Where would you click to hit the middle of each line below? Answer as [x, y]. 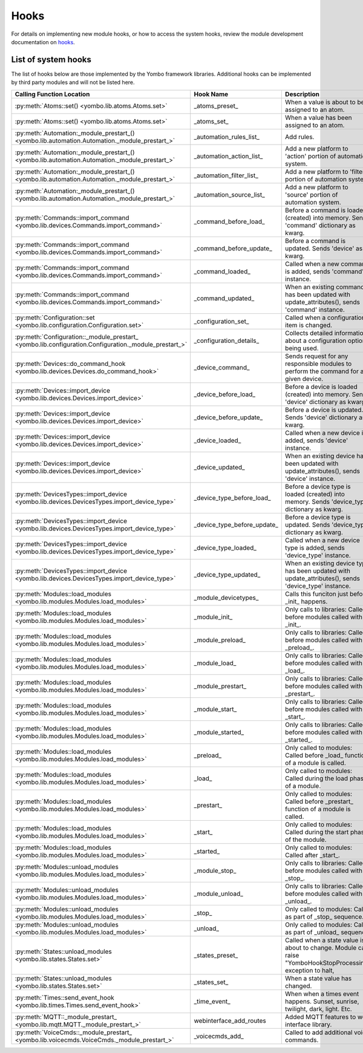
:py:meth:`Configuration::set [55, 318]
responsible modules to [319, 363]
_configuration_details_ [227, 341]
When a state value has [319, 978]
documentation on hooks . [43, 42]
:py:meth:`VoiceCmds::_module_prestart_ [74, 1032]
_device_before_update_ [228, 417]
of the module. [306, 839]
